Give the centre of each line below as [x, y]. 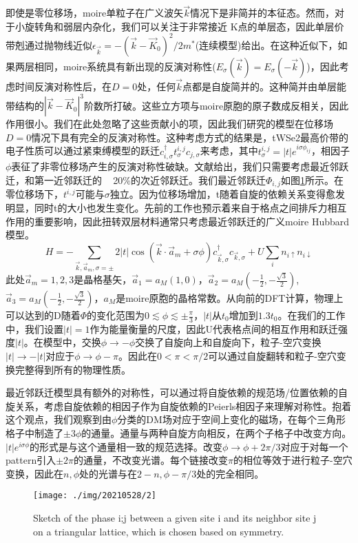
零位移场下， [34, 194]
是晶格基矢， [103, 279]
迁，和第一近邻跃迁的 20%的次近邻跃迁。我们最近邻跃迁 [136, 180]
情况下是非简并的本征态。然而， [263, 13]
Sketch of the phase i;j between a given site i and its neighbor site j [175, 518]
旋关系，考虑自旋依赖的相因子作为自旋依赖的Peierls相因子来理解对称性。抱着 [179, 406]
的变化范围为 [116, 315]
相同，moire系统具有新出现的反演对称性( [125, 66]
